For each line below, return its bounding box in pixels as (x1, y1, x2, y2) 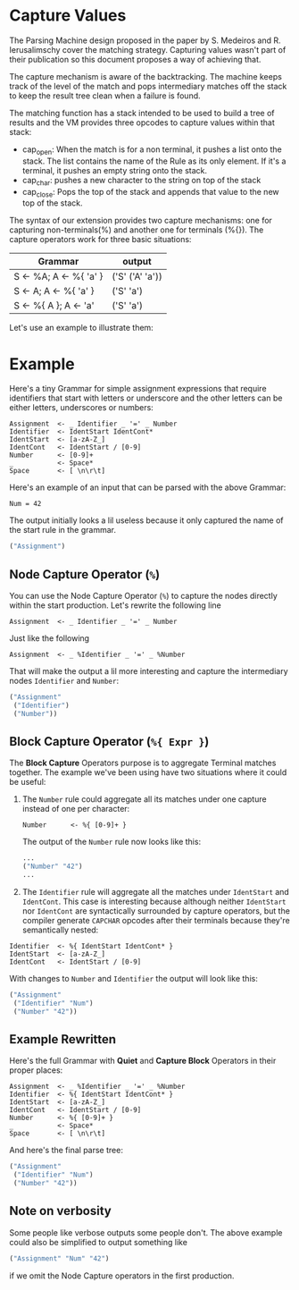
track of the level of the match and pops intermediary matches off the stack (9, 80, 287, 91)
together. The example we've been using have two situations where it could (9, 767, 287, 778)
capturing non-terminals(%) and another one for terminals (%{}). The (9, 224, 264, 235)
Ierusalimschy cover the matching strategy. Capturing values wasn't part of (9, 44, 287, 55)
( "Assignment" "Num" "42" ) (9, 1253, 110, 1263)
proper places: (9, 1065, 63, 1075)
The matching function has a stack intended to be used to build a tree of (9, 107, 275, 118)
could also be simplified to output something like (9, 1236, 187, 1247)
